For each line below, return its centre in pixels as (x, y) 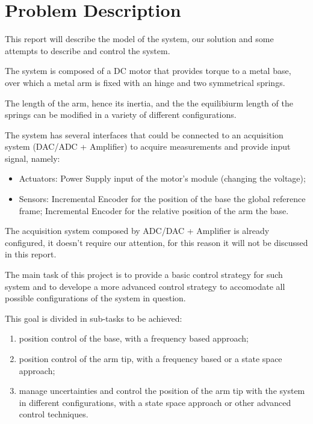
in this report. (31, 254)
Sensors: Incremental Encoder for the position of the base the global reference (162, 199)
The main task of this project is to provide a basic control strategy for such (144, 275)
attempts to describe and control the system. (88, 50)
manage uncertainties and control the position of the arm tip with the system (162, 391)
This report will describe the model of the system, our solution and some (139, 39)
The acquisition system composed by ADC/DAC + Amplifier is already (137, 231)
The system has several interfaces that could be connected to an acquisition (144, 134)
